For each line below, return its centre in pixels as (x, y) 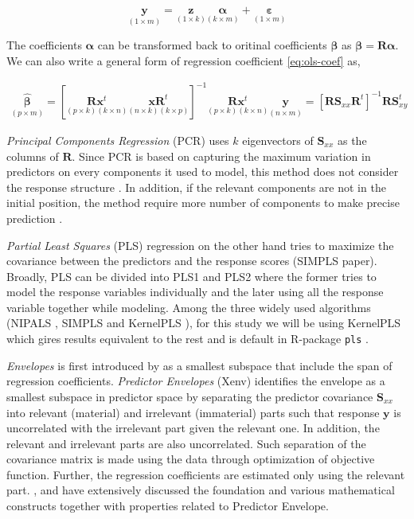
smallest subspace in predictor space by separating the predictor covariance (190, 396)
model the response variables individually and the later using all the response (195, 292)
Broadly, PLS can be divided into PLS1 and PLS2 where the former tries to (191, 276)
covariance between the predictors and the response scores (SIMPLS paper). (192, 261)
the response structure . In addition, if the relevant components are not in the (196, 187)
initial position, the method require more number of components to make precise (203, 203)
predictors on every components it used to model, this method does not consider (203, 172)
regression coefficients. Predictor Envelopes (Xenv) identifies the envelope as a (196, 381)
